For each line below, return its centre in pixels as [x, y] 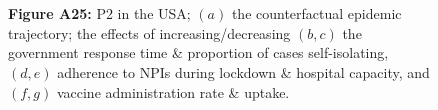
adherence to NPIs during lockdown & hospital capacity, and [243, 71]
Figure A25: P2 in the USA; [99, 13]
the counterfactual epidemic [316, 13]
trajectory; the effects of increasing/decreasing [149, 32]
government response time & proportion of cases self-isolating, [198, 52]
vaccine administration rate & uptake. [173, 91]
